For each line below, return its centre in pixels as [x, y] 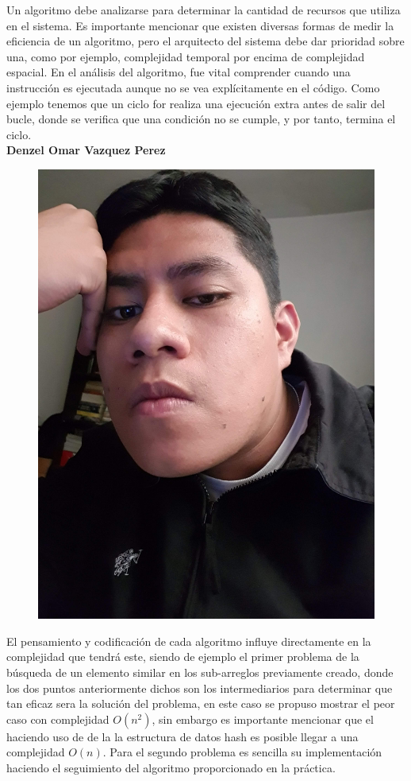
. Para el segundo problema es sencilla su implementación [242, 752]
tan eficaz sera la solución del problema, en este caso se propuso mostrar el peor [201, 703]
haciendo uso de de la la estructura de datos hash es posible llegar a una [182, 736]
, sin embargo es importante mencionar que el [263, 719]
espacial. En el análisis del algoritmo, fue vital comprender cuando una [179, 72]
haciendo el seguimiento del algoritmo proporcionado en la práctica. [171, 768]
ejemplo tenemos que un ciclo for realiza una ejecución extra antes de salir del [196, 103]
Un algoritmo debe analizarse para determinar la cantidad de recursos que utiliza [204, 10]
